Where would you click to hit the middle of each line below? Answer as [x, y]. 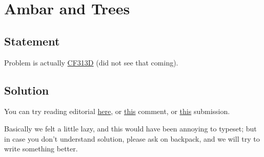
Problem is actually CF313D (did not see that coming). [91, 62]
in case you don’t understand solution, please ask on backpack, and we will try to [132, 138]
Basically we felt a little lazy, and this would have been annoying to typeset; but [130, 128]
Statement [32, 41]
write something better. [41, 149]
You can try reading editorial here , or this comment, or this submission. [117, 111]
